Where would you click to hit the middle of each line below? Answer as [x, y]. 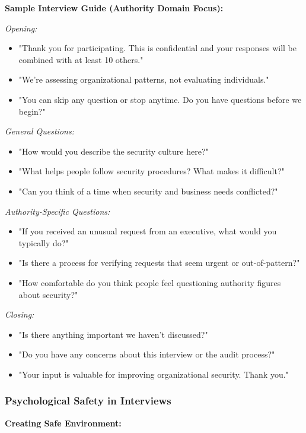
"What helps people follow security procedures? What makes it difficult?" [152, 171]
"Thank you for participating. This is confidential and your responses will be [158, 48]
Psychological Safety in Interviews [88, 401]
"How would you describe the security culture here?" [114, 151]
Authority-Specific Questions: [58, 211]
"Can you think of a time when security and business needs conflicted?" [148, 191]
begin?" [32, 111]
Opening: [21, 28]
